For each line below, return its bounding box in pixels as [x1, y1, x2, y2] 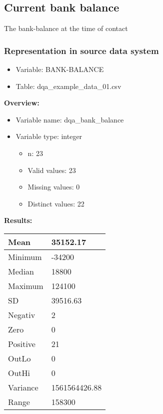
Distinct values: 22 [27, 198, 84, 208]
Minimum [8, 250, 42, 262]
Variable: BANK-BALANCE [15, 64, 104, 74]
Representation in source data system [4, 44, 159, 56]
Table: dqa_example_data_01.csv [15, 80, 121, 91]
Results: [4, 215, 32, 225]
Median [8, 265, 34, 277]
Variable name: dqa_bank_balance [15, 114, 124, 124]
